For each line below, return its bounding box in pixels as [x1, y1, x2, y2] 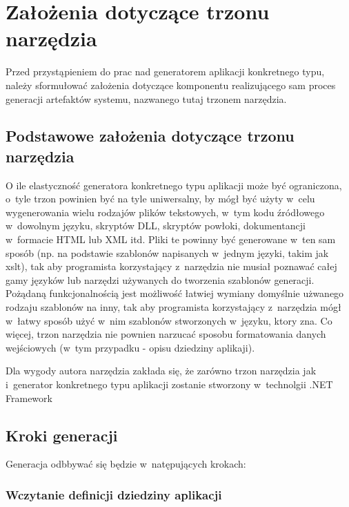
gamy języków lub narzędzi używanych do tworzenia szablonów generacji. [6, 272, 315, 287]
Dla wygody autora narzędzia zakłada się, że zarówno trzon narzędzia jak [6, 363, 317, 378]
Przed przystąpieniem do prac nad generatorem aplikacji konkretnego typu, [6, 64, 325, 79]
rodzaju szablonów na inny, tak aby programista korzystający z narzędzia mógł [6, 300, 341, 314]
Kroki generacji [6, 424, 118, 446]
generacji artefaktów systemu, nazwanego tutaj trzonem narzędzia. [6, 91, 287, 106]
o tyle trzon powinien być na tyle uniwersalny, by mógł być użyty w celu [6, 191, 315, 206]
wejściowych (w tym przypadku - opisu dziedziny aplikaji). [6, 340, 255, 354]
